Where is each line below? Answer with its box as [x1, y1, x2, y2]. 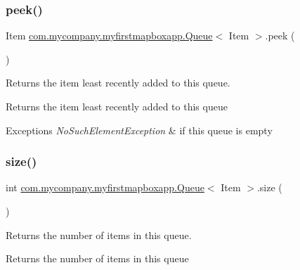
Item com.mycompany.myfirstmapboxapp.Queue [6, 28, 213, 43]
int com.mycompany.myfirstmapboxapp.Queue [6, 180, 204, 195]
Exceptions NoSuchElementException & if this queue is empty [6, 122, 273, 137]
